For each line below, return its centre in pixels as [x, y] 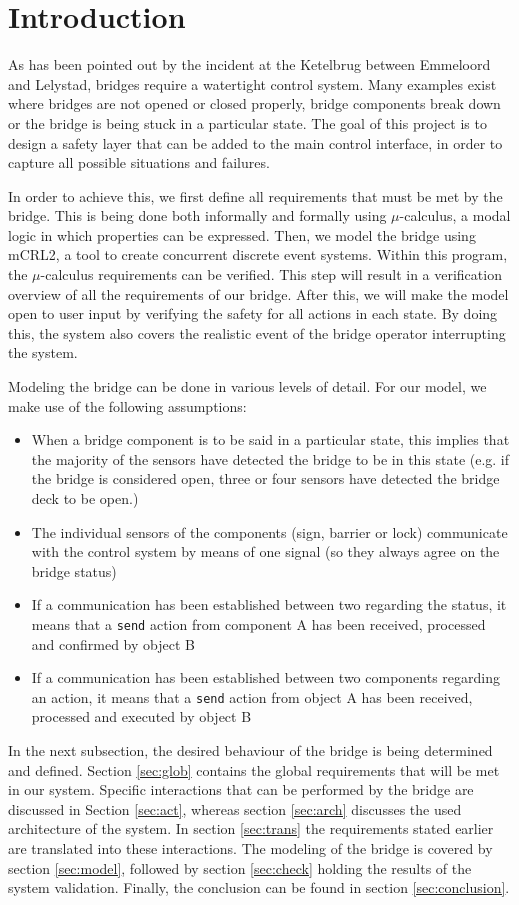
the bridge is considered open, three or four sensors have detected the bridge [265, 478]
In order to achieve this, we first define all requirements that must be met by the [255, 195]
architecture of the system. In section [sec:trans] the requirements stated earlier [251, 828]
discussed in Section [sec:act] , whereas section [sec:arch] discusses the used [235, 808]
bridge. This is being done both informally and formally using [197, 215]
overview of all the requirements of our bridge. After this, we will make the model [258, 293]
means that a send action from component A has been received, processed [258, 623]
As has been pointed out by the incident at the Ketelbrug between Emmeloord [249, 64]
